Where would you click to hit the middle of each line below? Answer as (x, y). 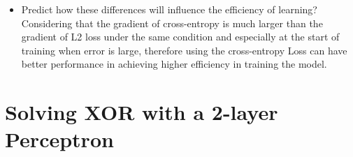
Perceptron (59, 139)
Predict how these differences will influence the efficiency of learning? (169, 9)
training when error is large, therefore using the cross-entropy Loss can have (184, 50)
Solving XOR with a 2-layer (142, 112)
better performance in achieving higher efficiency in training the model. (174, 64)
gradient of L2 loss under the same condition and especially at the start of (180, 37)
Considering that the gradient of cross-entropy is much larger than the (172, 23)
